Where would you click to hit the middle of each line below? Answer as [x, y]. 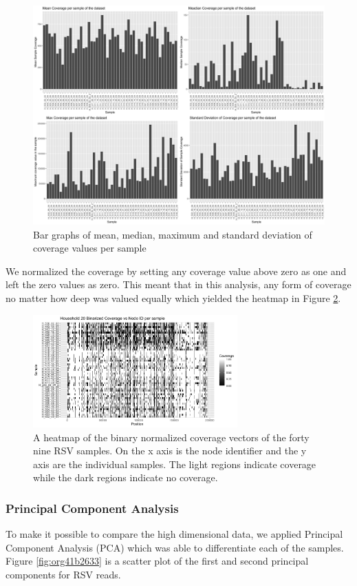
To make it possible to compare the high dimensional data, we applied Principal [174, 534]
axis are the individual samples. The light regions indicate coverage [175, 464]
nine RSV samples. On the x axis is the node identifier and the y [170, 451]
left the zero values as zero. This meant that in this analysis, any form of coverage [178, 284]
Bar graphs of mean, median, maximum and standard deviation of [173, 234]
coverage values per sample [90, 248]
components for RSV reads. [63, 575]
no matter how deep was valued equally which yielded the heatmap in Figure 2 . [173, 297]
